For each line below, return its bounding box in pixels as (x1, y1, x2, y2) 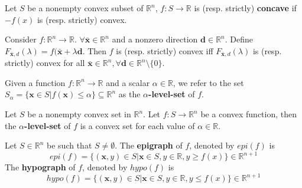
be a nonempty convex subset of (27, 2, 144, 14)
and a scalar (106, 76, 150, 88)
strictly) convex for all (5, 57, 85, 69)
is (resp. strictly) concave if (194, 2, 297, 14)
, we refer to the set (173, 76, 244, 88)
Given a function (5, 76, 66, 88)
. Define (225, 33, 253, 45)
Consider (5, 33, 37, 45)
